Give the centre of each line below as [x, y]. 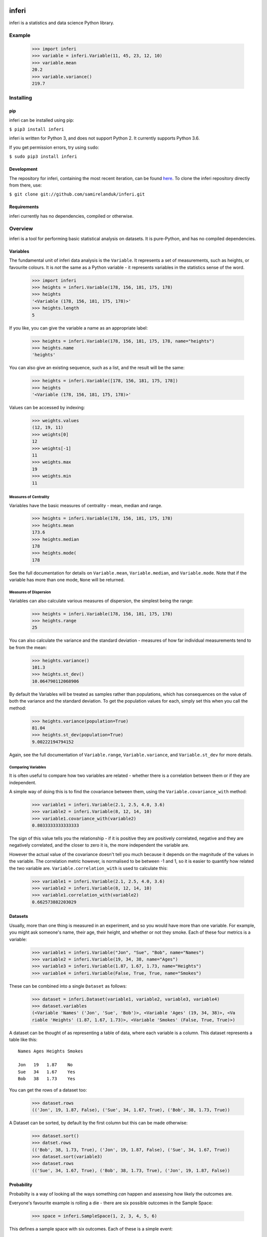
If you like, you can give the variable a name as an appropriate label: [78, 328]
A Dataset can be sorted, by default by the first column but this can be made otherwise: [98, 1123]
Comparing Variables [28, 767]
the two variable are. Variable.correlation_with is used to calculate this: [89, 868]
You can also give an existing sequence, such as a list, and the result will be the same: [97, 368]
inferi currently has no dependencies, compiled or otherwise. [71, 216]
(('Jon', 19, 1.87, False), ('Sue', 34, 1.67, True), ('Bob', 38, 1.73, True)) [131, 1110]
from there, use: [25, 185]
